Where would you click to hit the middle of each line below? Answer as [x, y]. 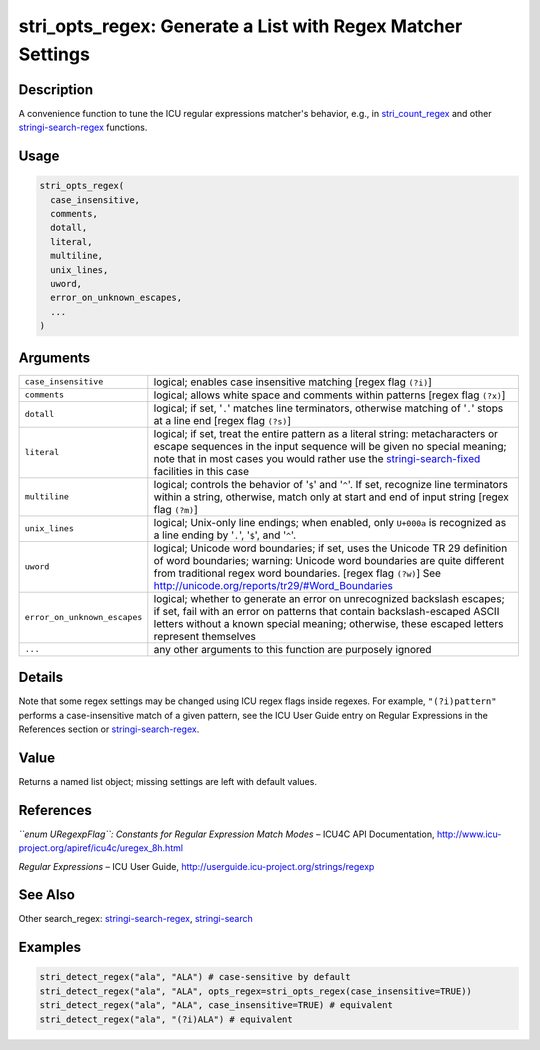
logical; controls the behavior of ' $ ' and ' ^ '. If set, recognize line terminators [331, 484]
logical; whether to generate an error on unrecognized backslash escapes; [329, 598]
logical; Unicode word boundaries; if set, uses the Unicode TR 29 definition [330, 548]
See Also [46, 895]
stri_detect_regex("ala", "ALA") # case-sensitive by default [195, 977]
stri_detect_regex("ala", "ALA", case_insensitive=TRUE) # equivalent [216, 1005]
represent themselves [205, 636]
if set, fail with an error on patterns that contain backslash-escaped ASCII [326, 611]
